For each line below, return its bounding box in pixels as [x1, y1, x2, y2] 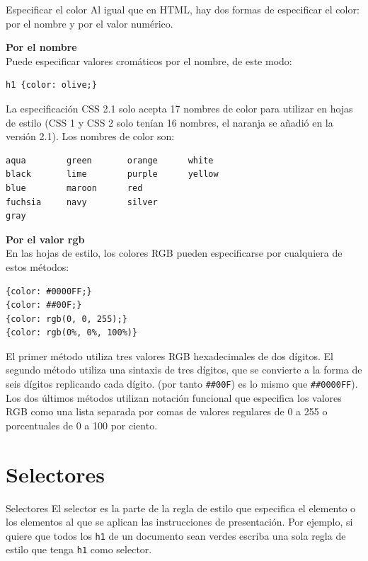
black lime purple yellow [6, 169, 219, 180]
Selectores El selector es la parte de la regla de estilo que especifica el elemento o [6, 500, 356, 515]
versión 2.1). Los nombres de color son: [6, 129, 175, 144]
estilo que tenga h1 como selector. [6, 542, 152, 557]
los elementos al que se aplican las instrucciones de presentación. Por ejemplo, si [6, 514, 353, 529]
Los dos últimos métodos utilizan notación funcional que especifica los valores [6, 390, 342, 405]
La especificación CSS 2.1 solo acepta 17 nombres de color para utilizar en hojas [6, 100, 353, 115]
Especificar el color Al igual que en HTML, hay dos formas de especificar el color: [6, 2, 360, 16]
